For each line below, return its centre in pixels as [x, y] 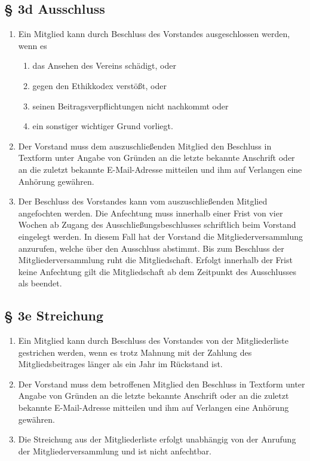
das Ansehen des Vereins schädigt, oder [104, 65]
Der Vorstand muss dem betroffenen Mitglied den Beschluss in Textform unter [162, 384]
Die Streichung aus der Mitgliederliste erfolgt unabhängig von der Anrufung [157, 439]
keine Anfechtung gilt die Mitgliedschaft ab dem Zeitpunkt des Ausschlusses [157, 271]
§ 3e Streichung [54, 315]
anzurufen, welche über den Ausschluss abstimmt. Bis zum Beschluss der [151, 248]
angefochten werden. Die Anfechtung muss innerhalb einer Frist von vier [151, 213]
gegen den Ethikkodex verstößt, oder [99, 85]
